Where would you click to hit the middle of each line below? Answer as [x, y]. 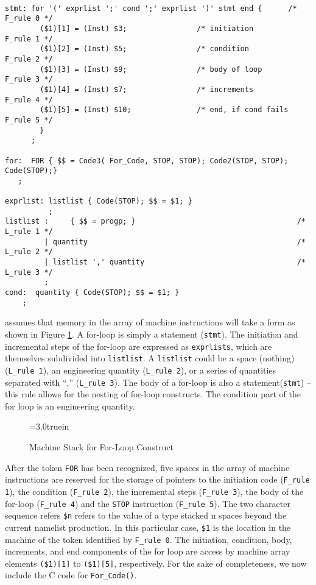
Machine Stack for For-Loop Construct [102, 447]
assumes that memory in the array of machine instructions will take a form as [150, 322]
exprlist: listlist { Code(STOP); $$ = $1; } [99, 201]
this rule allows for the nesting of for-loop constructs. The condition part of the [153, 394]
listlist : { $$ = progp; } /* [155, 222]
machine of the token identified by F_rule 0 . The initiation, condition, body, [149, 539]
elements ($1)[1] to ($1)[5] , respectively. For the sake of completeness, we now [156, 563]
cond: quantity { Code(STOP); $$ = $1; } [92, 293]
